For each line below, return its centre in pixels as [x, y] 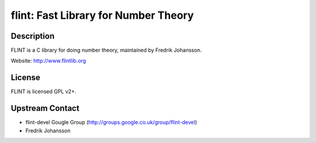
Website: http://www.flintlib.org [48, 61]
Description [33, 36]
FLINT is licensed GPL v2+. [44, 91]
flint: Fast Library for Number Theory [102, 15]
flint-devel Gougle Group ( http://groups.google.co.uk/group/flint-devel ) [111, 122]
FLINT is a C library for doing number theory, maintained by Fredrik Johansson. [106, 50]
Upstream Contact [45, 108]
